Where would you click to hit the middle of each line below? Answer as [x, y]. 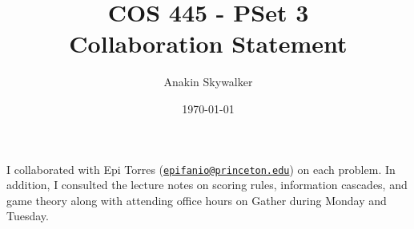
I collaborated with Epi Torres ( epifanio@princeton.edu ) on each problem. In [201, 169]
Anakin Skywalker [208, 82]
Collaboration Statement [208, 43]
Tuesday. [28, 216]
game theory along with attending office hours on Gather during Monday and [197, 200]
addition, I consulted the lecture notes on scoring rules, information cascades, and [207, 185]
